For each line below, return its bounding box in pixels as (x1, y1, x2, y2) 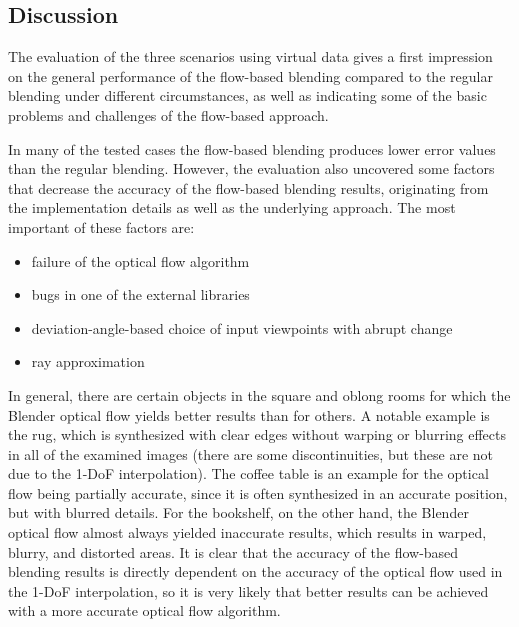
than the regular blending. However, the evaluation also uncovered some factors (8, 158, 495, 179)
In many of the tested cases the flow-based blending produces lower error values (8, 138, 496, 159)
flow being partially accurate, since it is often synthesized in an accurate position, (8, 482, 508, 503)
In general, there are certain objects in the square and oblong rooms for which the (8, 384, 511, 405)
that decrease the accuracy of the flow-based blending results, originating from (8, 177, 489, 198)
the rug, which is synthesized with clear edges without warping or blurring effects (8, 424, 506, 445)
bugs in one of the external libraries (31, 284, 250, 305)
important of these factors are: (8, 216, 195, 237)
